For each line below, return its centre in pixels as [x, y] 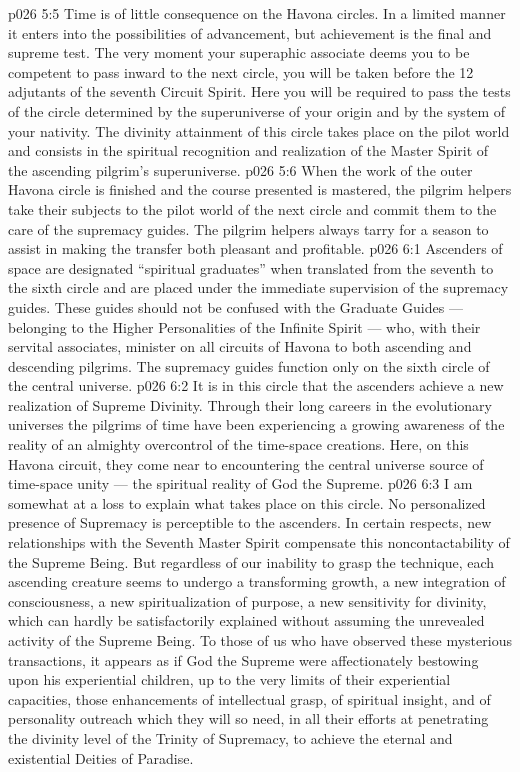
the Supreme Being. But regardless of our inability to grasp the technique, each [251, 561]
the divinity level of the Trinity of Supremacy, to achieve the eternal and [230, 737]
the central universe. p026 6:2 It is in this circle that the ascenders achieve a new [256, 385]
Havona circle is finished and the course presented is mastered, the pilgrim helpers [260, 189]
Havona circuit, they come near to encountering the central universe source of [246, 463]
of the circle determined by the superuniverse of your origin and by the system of [257, 110]
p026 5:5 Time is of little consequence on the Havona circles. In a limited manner [257, 13]
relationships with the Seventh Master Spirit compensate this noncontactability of [259, 542]
